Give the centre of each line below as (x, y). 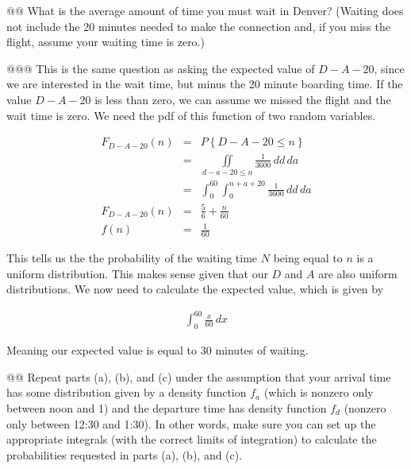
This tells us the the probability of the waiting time (132, 258)
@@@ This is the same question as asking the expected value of (161, 68)
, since (389, 68)
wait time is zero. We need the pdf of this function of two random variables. (191, 115)
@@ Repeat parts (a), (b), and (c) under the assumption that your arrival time (199, 376)
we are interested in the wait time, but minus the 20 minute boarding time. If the (205, 84)
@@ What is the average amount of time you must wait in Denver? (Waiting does (205, 10)
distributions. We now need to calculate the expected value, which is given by (195, 289)
